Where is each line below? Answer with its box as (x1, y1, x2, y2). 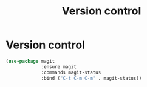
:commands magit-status (41, 69, 101, 76)
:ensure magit (41, 63, 77, 70)
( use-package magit (5, 58, 55, 64)
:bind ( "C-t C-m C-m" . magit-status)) (41, 75, 142, 81)
